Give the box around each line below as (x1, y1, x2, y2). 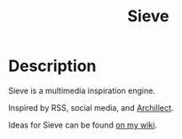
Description (8, 56, 97, 76)
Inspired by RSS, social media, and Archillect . (8, 102, 174, 112)
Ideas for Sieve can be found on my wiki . (8, 120, 157, 130)
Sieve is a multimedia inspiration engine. (8, 85, 156, 96)
